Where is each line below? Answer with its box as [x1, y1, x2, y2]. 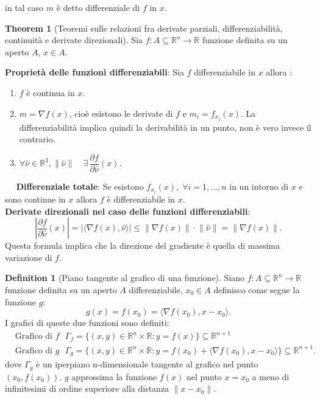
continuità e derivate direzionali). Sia [5, 33, 143, 46]
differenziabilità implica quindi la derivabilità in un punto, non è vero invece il [19, 120, 311, 133]
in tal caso [5, 1, 44, 13]
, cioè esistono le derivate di [69, 106, 173, 119]
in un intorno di [229, 179, 289, 192]
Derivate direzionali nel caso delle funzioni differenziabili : [5, 204, 251, 217]
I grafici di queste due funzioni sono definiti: [5, 316, 169, 329]
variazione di [5, 251, 52, 263]
